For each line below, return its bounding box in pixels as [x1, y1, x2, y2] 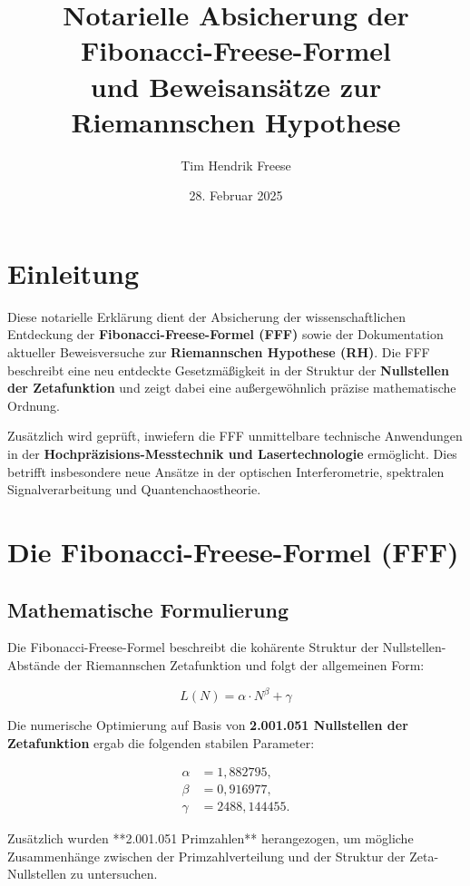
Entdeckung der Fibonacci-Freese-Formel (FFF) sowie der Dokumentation [7, 325, 444, 344]
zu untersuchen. [70, 864, 158, 883]
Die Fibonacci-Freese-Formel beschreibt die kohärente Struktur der [7, 638, 379, 657]
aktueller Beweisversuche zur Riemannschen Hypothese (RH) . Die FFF [7, 343, 430, 361]
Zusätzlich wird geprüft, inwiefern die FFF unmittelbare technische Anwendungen [7, 426, 463, 445]
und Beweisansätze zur [90, 67, 382, 104]
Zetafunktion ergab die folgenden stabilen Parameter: [7, 733, 315, 752]
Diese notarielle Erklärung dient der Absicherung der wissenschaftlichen [7, 307, 406, 326]
